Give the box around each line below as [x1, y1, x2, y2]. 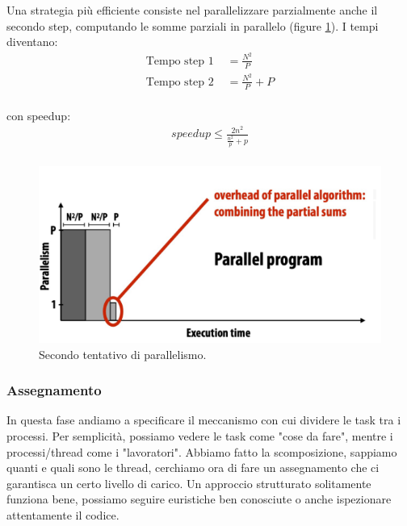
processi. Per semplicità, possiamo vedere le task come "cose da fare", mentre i [6, 428, 393, 445]
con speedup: [6, 106, 71, 123]
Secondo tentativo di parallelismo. [39, 345, 207, 362]
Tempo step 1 [145, 55, 214, 67]
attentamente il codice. [6, 507, 120, 524]
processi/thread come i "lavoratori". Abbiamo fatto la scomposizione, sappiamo [6, 443, 397, 460]
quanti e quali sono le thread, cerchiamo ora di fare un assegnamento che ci [6, 459, 380, 476]
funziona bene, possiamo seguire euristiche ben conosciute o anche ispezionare [6, 491, 392, 507]
